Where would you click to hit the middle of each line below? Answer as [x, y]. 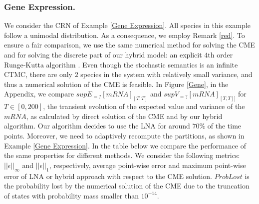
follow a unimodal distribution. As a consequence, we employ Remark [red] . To [125, 35]
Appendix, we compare [39, 94]
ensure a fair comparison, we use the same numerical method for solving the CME [129, 45]
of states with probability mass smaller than [71, 195]
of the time [224, 126]
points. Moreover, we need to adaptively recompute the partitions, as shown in [124, 136]
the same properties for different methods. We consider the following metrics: [122, 155]
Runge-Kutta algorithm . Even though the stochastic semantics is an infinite [121, 64]
